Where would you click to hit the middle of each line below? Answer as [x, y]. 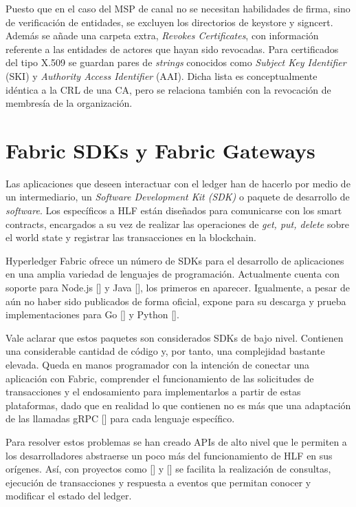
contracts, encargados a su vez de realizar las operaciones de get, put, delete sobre [177, 224]
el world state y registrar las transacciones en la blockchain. [131, 237]
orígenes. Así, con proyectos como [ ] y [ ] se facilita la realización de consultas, [168, 469]
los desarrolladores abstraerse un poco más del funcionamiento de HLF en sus [169, 455]
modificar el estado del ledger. [69, 496]
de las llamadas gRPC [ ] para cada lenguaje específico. [120, 418]
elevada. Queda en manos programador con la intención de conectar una [158, 364]
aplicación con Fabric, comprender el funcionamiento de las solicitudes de [160, 378]
